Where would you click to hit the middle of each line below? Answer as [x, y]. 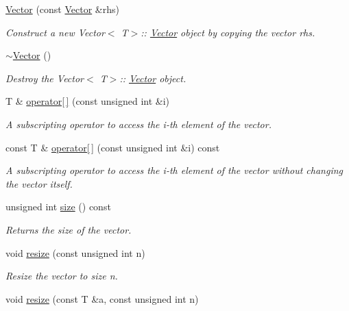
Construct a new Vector [55, 32]
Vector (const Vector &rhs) [62, 9]
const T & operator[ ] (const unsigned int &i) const [113, 147]
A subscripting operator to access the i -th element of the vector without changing [174, 170]
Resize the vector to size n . [62, 276]
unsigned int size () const [58, 207]
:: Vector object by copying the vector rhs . [228, 32]
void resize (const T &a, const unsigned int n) [102, 298]
